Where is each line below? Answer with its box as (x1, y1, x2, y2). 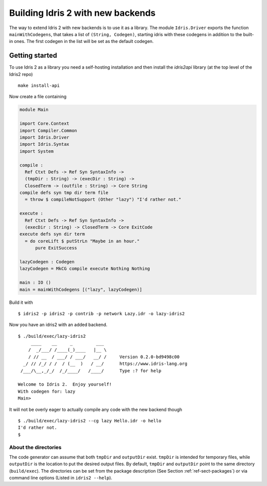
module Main (19, 107, 49, 113)
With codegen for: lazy (18, 388, 76, 394)
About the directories (9, 444, 62, 450)
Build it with (9, 299, 33, 305)
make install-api (18, 83, 60, 88)
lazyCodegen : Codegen (19, 259, 75, 264)
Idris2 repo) (9, 71, 33, 77)
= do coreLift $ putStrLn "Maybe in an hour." (25, 238, 140, 244)
